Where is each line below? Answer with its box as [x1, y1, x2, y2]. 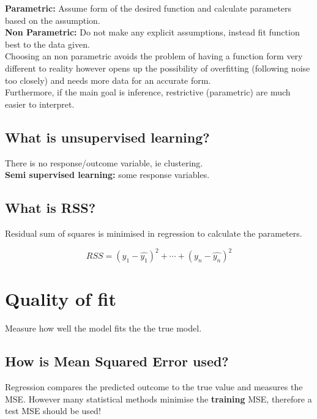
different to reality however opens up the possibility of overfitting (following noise [5, 61, 310, 74]
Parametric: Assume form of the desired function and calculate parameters [5, 2, 292, 14]
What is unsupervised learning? [5, 127, 210, 146]
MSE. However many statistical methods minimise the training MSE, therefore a [5, 392, 312, 405]
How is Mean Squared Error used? [5, 352, 229, 371]
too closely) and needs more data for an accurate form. [5, 73, 211, 86]
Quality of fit [5, 286, 117, 311]
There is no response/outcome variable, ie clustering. [5, 156, 203, 169]
